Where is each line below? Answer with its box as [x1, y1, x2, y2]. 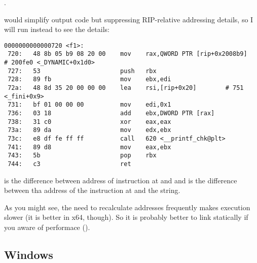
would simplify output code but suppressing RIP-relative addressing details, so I [4, 14, 253, 24]
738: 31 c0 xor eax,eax [8, 118, 171, 125]
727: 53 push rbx [8, 67, 157, 75]
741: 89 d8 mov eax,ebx [8, 143, 171, 151]
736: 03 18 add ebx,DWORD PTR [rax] [8, 110, 215, 117]
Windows [4, 246, 53, 262]
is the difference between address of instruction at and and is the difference [4, 175, 237, 185]
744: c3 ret [8, 160, 131, 168]
